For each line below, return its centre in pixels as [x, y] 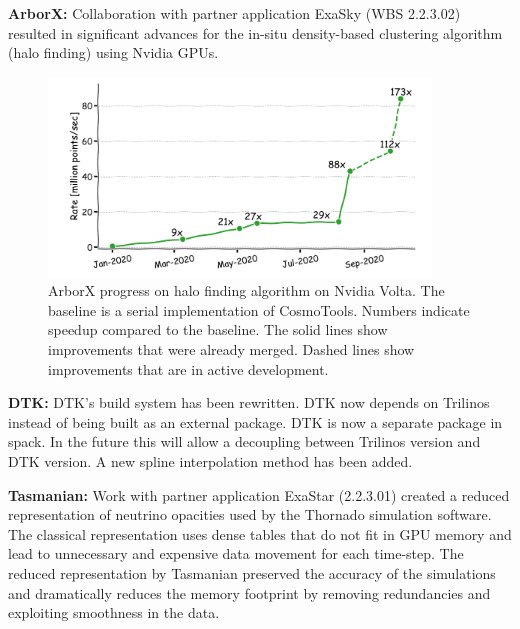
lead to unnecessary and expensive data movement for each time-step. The [236, 553]
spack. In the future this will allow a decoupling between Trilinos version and [244, 441]
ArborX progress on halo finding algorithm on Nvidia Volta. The [246, 290]
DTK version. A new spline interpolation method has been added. [210, 461]
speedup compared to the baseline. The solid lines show [218, 329]
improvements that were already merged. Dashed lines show [231, 349]
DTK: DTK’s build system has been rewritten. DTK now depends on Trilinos [249, 402]
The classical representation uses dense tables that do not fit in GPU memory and [260, 533]
